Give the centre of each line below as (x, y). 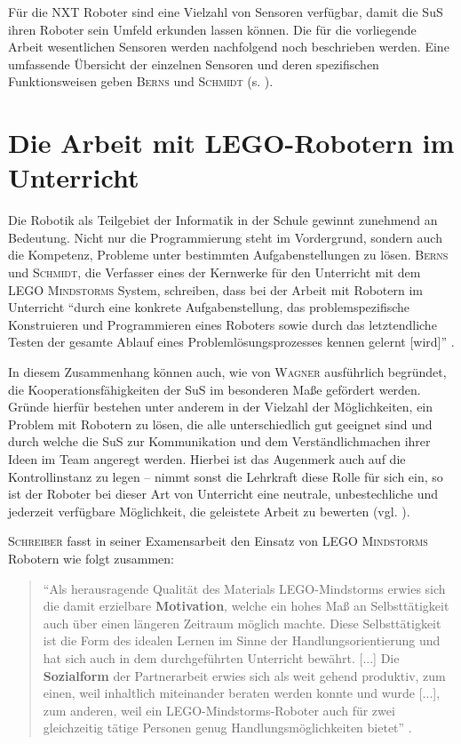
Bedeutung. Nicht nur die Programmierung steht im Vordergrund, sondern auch (225, 237)
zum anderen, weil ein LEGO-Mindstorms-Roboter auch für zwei (219, 710)
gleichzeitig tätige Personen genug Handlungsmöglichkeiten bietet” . (227, 728)
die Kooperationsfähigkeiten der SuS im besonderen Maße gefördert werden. (215, 389)
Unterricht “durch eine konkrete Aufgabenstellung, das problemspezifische (209, 307)
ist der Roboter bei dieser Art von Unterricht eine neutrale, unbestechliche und (223, 494)
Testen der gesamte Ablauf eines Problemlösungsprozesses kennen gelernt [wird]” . (231, 342)
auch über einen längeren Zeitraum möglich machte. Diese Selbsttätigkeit (242, 623)
